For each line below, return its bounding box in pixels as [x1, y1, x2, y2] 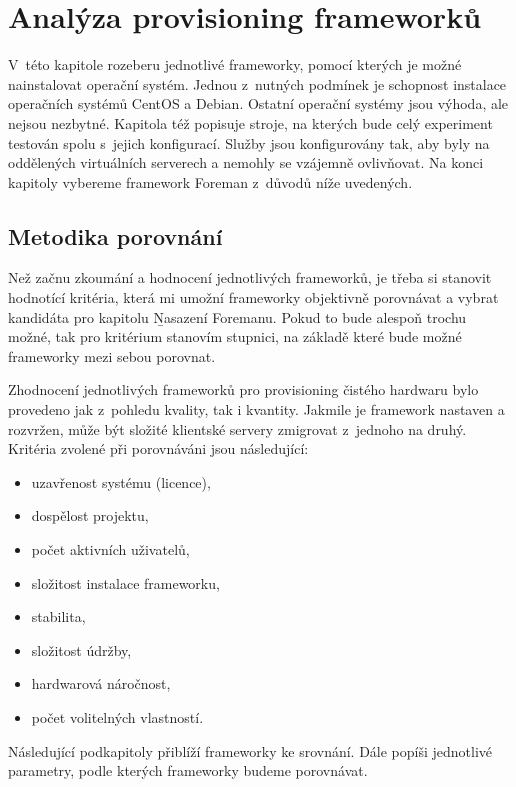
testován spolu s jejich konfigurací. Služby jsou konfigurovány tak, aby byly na [8, 132, 490, 153]
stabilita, [31, 606, 86, 627]
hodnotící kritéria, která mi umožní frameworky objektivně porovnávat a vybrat [8, 287, 499, 308]
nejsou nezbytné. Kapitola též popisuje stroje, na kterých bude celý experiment [8, 112, 493, 133]
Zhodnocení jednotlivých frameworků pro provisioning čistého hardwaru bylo [8, 379, 479, 400]
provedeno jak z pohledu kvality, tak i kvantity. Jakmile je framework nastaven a [8, 399, 505, 420]
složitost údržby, [31, 639, 132, 660]
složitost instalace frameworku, [31, 572, 220, 593]
